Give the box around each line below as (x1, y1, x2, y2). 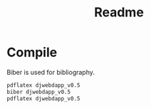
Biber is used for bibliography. (6, 68, 95, 76)
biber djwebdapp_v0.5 (6, 88, 71, 95)
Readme (94, 4, 144, 21)
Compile (6, 44, 58, 61)
